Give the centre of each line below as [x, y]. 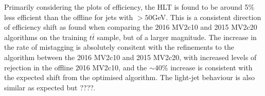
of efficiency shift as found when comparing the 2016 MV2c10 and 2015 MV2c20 [131, 27]
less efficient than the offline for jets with [69, 17]
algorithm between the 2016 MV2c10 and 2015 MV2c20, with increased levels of [130, 57]
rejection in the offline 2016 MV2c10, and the [76, 67]
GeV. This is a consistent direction [207, 17]
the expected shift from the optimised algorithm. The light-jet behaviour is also [129, 77]
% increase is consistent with [207, 67]
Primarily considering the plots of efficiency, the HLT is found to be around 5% [129, 7]
